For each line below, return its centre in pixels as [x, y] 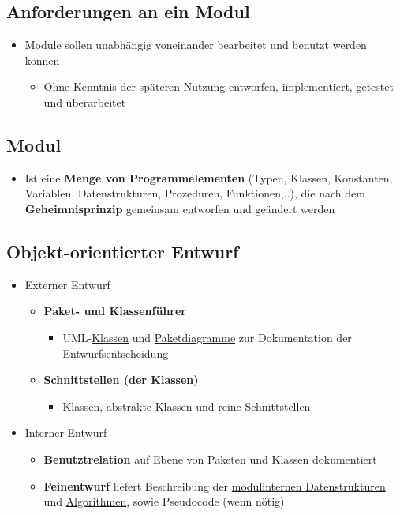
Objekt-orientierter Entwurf [123, 251]
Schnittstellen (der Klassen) [121, 380]
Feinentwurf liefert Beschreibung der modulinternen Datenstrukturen [215, 485]
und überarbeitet [85, 101]
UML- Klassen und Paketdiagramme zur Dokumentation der [207, 337]
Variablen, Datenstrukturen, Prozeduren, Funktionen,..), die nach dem [195, 193]
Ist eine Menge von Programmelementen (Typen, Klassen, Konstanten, [209, 177]
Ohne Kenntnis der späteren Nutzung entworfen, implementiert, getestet [219, 86]
